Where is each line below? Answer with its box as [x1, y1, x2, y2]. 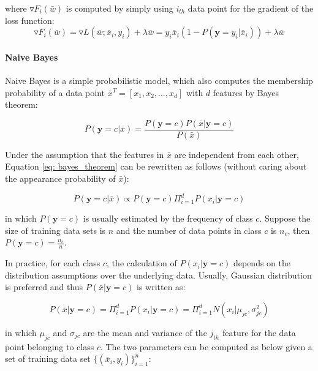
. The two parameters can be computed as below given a [100, 340, 312, 353]
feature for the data [222, 326, 296, 339]
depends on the [233, 257, 290, 269]
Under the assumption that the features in [5, 148, 164, 160]
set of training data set [5, 352, 91, 365]
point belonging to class [5, 340, 94, 353]
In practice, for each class [5, 257, 100, 269]
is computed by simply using [66, 2, 173, 14]
